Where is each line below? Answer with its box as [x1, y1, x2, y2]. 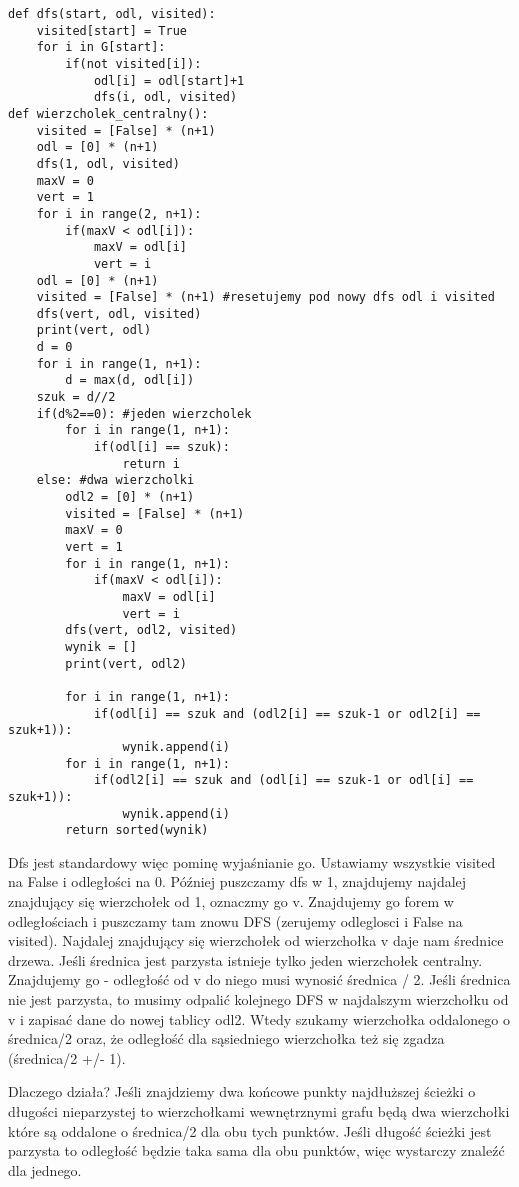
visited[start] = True [36, 23, 187, 38]
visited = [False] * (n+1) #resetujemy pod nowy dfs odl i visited [36, 290, 495, 305]
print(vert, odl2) [65, 656, 187, 671]
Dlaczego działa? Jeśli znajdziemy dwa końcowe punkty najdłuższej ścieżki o [8, 1081, 476, 1102]
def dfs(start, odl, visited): [8, 7, 216, 21]
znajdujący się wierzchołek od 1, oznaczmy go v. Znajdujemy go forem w [8, 891, 454, 911]
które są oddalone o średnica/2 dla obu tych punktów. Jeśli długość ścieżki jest [8, 1120, 492, 1141]
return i [122, 456, 180, 471]
